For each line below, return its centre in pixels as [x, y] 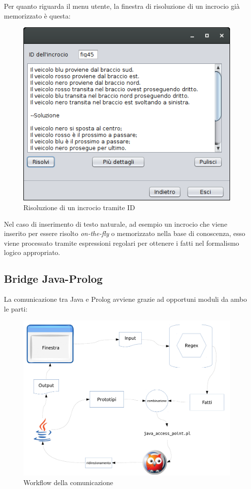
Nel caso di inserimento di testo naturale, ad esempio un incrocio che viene [116, 224]
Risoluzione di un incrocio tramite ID [79, 207]
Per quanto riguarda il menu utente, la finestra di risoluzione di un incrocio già [122, 6]
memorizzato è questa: [37, 15]
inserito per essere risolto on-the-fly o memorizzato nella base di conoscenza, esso [125, 233]
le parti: [16, 308]
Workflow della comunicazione [68, 482]
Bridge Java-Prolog [53, 279]
